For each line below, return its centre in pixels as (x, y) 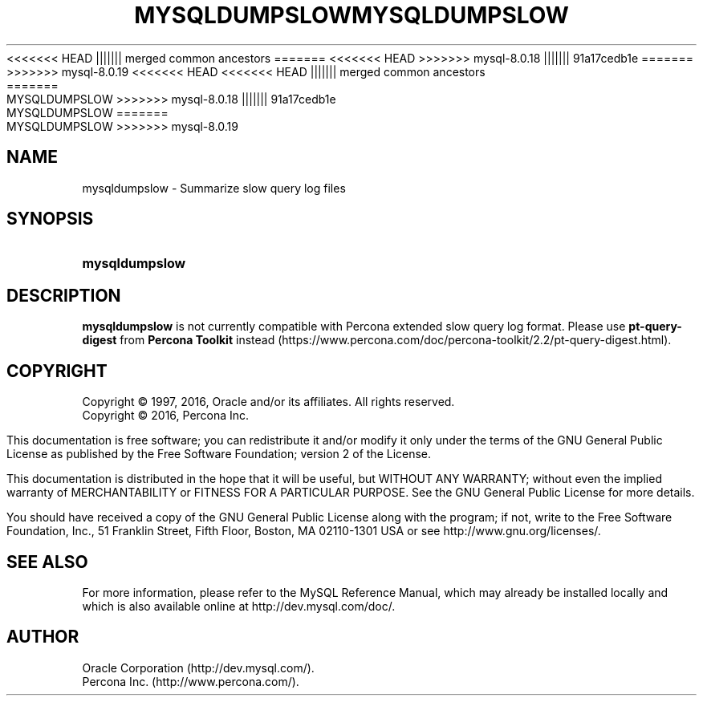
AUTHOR (43, 637)
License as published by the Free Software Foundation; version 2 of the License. (219, 454)
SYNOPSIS (50, 219)
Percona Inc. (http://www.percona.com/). (191, 681)
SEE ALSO (47, 562)
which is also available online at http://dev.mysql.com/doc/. (239, 606)
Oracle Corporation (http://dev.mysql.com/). (198, 668)
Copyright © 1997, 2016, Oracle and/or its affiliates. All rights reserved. (268, 402)
